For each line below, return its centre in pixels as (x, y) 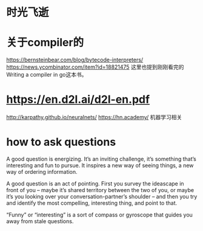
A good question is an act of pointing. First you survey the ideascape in (95, 184)
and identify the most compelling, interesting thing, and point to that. (92, 203)
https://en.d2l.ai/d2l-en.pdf (78, 99)
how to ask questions (61, 142)
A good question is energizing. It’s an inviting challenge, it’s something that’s (101, 159)
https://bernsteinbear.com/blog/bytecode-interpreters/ (75, 60)
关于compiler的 (45, 43)
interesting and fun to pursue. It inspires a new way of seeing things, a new (100, 165)
